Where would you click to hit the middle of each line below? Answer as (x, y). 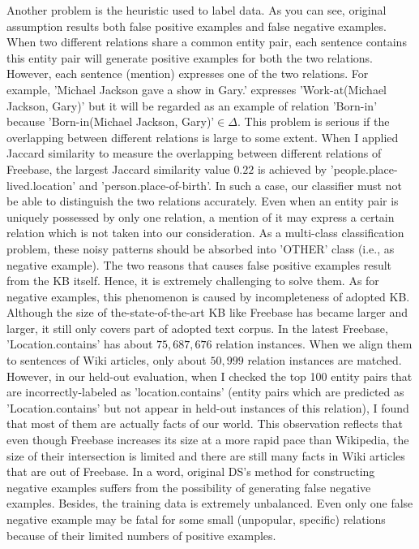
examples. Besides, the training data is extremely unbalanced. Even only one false (210, 503)
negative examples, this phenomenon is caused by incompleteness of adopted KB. (208, 296)
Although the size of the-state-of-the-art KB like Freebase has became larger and (207, 312)
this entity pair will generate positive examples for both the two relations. (190, 57)
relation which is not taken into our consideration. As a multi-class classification (205, 233)
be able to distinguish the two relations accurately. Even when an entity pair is (203, 201)
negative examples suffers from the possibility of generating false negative (189, 487)
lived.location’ (41, 185)
